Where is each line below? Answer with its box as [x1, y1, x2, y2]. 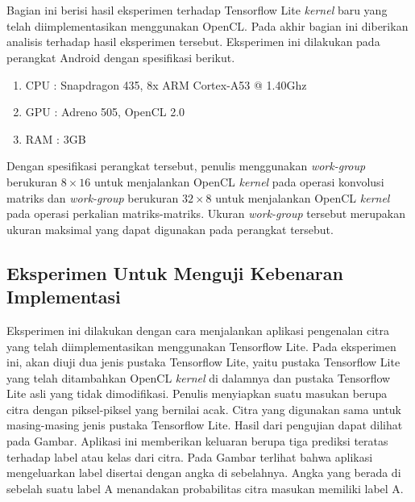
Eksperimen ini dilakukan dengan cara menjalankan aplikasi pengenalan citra [6, 321, 389, 338]
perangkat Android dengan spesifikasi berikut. [6, 48, 235, 65]
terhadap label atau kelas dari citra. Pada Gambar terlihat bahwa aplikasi [6, 448, 373, 465]
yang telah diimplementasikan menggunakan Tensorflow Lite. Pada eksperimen [6, 337, 396, 354]
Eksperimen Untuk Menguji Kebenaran [6, 260, 343, 285]
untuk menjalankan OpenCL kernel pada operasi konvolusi [94, 173, 384, 190]
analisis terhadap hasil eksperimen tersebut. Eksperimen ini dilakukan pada [6, 33, 380, 50]
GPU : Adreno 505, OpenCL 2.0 [25, 103, 185, 120]
